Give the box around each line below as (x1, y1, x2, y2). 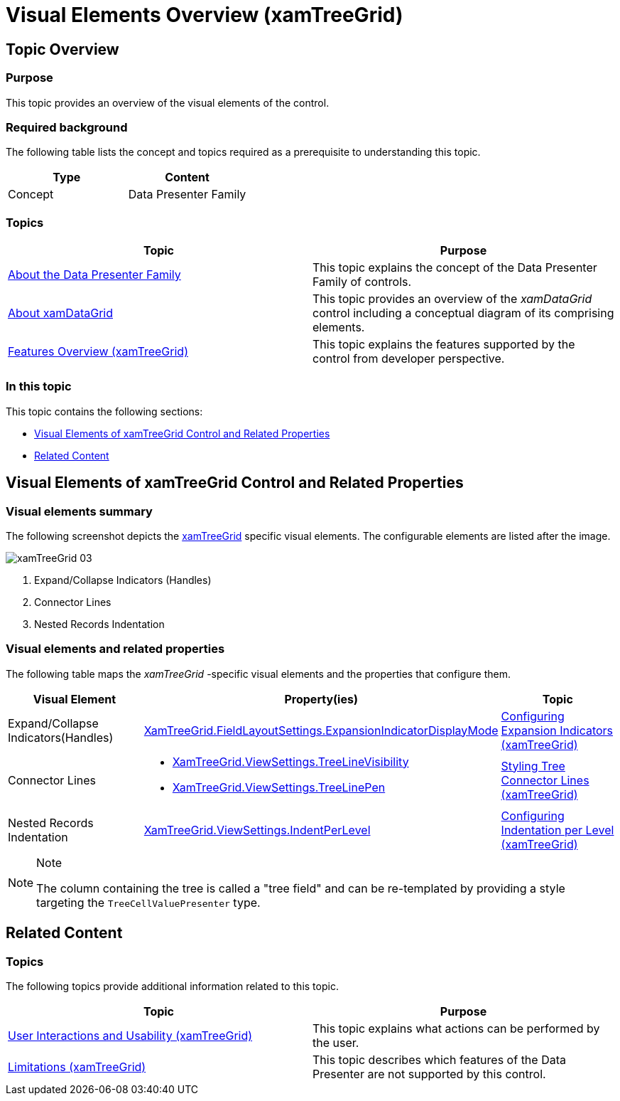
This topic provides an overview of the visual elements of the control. (6, 96, 330, 109)
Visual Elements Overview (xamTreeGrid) (6, 3, 403, 27)
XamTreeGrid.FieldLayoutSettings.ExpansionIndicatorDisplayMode (143, 723, 499, 738)
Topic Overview (6, 40, 119, 58)
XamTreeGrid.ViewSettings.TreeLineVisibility (172, 754, 409, 769)
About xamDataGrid (8, 306, 113, 321)
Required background (6, 119, 128, 134)
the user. (312, 1035, 359, 1050)
